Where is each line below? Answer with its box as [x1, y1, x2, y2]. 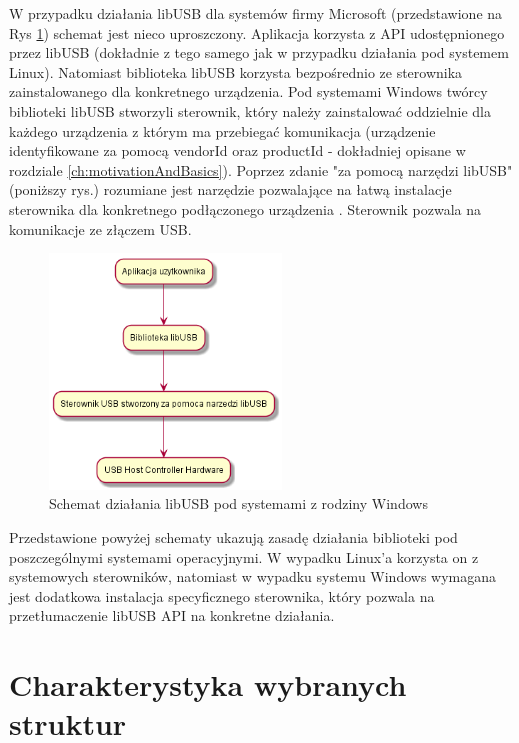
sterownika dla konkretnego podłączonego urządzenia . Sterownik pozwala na [9, 198, 482, 219]
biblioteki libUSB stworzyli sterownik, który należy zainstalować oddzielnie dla [9, 100, 492, 121]
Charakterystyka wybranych [9, 664, 407, 705]
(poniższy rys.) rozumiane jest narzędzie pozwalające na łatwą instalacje [9, 179, 452, 200]
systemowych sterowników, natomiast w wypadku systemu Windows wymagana [9, 566, 497, 587]
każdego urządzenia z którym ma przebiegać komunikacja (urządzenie [9, 120, 436, 141]
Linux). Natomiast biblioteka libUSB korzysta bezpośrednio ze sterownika [9, 61, 463, 82]
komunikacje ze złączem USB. [9, 218, 192, 239]
